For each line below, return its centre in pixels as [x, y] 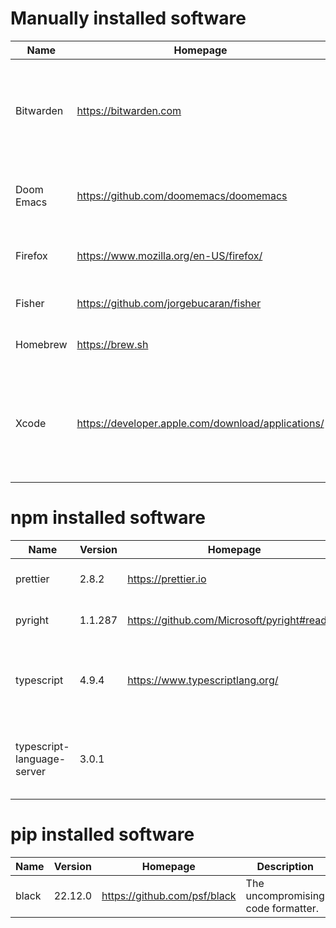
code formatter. [282, 908]
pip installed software [102, 834]
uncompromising [285, 895]
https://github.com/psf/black [169, 895]
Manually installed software [128, 18]
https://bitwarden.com [129, 110]
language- [41, 759]
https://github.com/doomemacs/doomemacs [182, 195]
